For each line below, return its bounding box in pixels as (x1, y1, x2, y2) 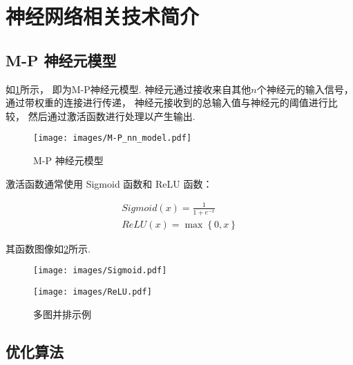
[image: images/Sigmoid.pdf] (33, 266, 167, 276)
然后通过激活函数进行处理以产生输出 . (28, 108, 195, 123)
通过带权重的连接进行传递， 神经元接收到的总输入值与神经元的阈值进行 (6, 95, 328, 110)
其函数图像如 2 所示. (6, 241, 90, 255)
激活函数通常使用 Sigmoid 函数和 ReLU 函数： (6, 176, 213, 190)
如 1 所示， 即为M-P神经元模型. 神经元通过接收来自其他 (6, 81, 251, 96)
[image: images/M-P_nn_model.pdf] (33, 133, 192, 144)
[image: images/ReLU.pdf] (33, 286, 152, 297)
